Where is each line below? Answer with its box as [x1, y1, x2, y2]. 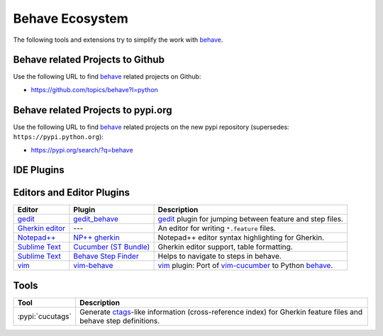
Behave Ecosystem [13, 11, 129, 26]
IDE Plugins [13, 164, 65, 177]
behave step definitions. [79, 315, 160, 325]
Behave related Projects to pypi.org [13, 103, 172, 116]
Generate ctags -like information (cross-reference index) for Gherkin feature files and [79, 307, 363, 317]
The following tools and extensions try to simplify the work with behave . [13, 35, 223, 44]
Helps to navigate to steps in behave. [157, 252, 282, 262]
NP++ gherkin [73, 233, 120, 242]
